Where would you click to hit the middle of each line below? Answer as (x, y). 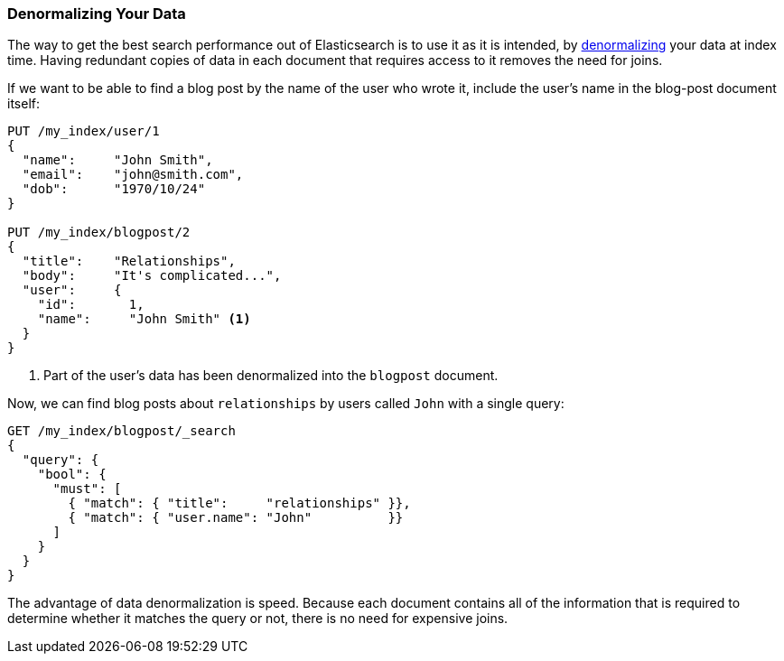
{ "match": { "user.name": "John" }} (236, 518)
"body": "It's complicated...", (152, 276)
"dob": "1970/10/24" (114, 189)
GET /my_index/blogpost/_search (121, 431)
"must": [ (87, 489)
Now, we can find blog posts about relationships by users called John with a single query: (286, 404)
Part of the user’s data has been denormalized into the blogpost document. (271, 376)
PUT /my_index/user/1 (84, 131)
